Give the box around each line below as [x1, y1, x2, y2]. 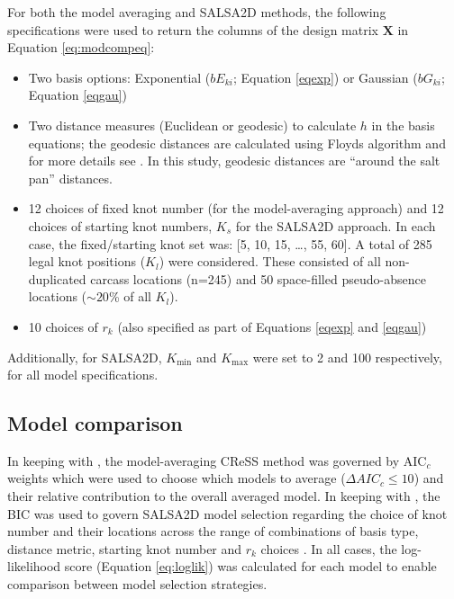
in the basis [371, 115, 435, 134]
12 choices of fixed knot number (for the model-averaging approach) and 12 [28, 199, 444, 218]
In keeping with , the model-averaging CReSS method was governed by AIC [7, 451, 427, 469]
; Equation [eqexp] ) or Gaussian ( [232, 67, 418, 86]
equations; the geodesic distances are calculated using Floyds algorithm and [28, 133, 446, 152]
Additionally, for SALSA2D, [7, 347, 162, 366]
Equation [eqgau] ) [28, 85, 127, 104]
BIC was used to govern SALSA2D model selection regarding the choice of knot [7, 504, 448, 523]
